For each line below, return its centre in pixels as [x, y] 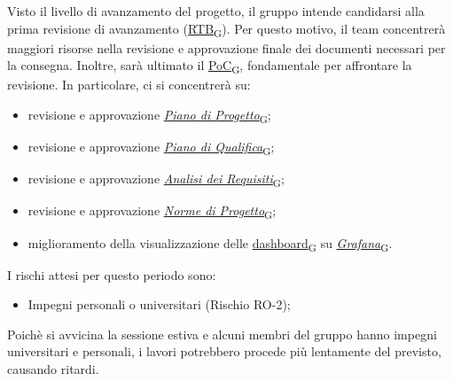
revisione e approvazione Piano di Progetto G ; [149, 116]
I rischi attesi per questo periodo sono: [112, 274]
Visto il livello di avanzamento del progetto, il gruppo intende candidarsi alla [216, 11]
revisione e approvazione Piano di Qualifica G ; [151, 148]
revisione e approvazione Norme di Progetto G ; [152, 212]
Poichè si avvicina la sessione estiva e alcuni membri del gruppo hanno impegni [222, 334]
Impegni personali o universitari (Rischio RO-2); [159, 304]
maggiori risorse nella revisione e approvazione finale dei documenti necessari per [226, 47]
